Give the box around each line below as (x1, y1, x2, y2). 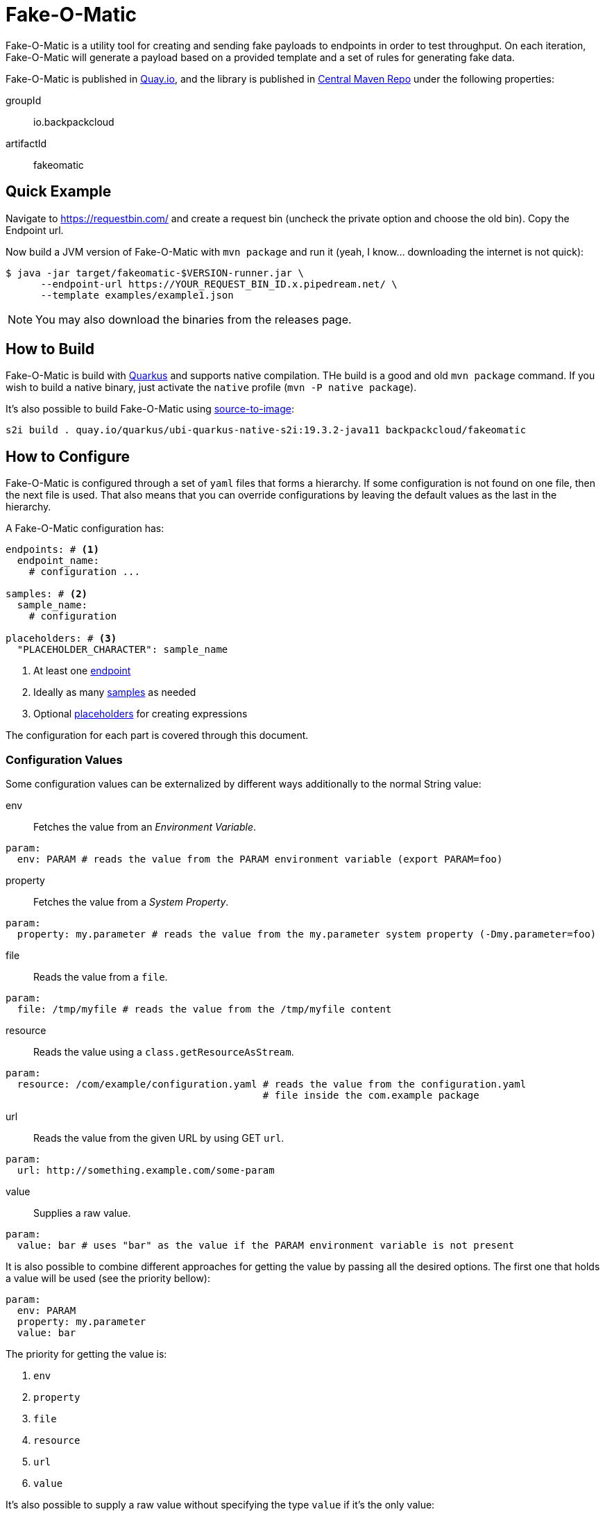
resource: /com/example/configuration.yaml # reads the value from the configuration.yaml (17, 1079, 527, 1090)
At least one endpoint (33, 665, 131, 677)
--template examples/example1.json (40, 289, 234, 301)
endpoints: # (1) (6, 544, 99, 556)
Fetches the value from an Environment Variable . (33, 821, 256, 833)
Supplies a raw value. (33, 1207, 131, 1220)
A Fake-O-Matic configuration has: (6, 522, 164, 535)
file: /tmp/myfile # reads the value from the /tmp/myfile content (17, 1004, 392, 1015)
